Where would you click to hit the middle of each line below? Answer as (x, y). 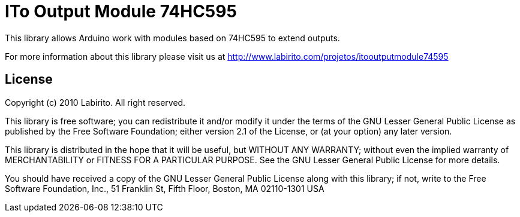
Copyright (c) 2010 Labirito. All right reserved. (95, 102)
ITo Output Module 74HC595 (121, 11)
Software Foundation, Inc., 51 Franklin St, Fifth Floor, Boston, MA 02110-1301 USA (165, 188)
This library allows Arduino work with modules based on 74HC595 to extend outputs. (172, 38)
